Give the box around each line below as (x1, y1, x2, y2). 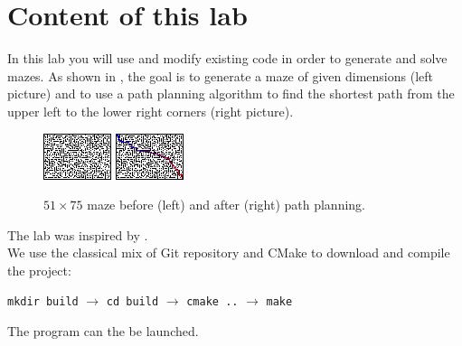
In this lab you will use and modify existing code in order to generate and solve (7, 49, 448, 68)
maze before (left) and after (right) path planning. (87, 195, 365, 214)
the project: (7, 260, 71, 279)
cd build (106, 295, 159, 309)
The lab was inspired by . (7, 225, 148, 244)
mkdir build (7, 295, 79, 309)
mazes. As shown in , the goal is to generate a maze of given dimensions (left (7, 66, 433, 85)
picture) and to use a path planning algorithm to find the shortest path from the (7, 84, 455, 103)
